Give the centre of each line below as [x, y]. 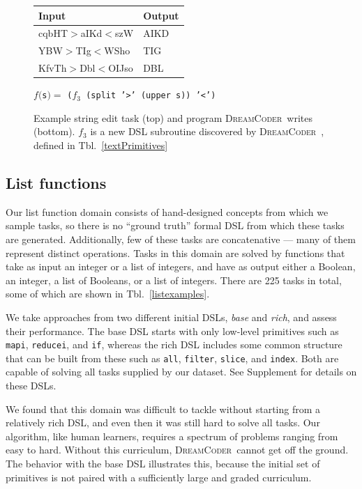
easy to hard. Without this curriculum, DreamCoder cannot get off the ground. [177, 450]
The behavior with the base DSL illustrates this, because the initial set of [163, 463]
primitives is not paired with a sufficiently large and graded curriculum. [159, 477]
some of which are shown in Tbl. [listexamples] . [108, 294]
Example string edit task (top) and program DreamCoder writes [173, 117]
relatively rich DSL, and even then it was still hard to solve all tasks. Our [163, 422]
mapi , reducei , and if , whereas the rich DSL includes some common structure [174, 344]
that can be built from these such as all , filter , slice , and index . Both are [172, 358]
